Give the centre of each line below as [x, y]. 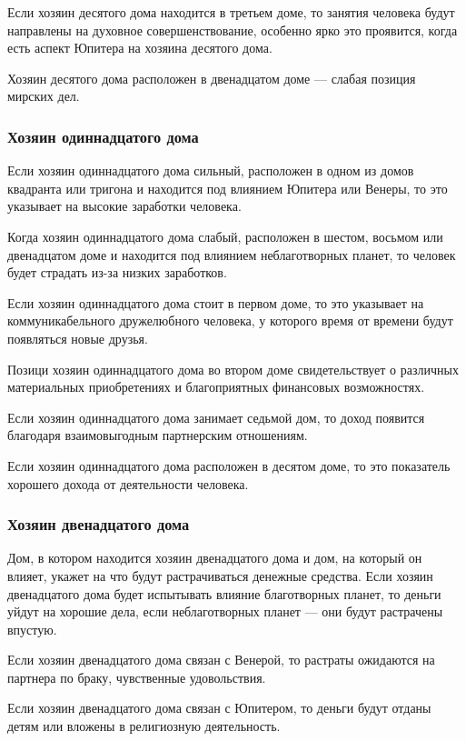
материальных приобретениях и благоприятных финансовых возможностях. [216, 387]
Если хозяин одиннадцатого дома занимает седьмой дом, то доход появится [216, 417]
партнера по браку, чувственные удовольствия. [137, 677]
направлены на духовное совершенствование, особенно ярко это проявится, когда [233, 30]
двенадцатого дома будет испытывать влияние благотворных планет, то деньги [224, 593]
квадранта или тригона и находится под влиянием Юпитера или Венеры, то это [228, 188]
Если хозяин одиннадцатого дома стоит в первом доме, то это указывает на [216, 302]
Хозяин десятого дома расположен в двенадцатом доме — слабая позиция [212, 78]
